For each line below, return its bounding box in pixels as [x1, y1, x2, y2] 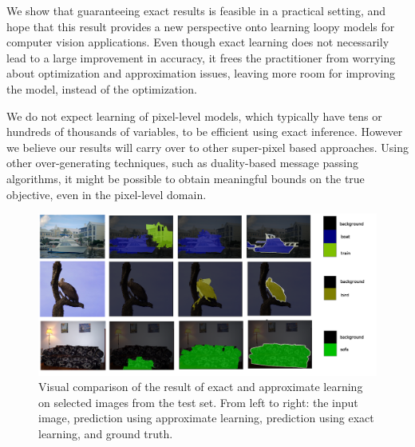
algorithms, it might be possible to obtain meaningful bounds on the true [6, 170, 365, 186]
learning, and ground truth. [38, 425, 173, 441]
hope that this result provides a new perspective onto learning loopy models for [6, 18, 395, 34]
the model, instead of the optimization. [6, 80, 197, 97]
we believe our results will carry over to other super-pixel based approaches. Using [6, 138, 409, 155]
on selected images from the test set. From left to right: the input [38, 393, 358, 410]
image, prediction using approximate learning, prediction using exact [38, 409, 374, 426]
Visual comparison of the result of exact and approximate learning [38, 378, 363, 395]
